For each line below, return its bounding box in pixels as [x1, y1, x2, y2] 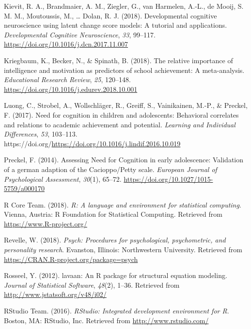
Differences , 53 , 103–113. [4, 129, 78, 139]
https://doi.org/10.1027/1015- [124, 173, 213, 184]
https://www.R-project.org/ [4, 218, 87, 228]
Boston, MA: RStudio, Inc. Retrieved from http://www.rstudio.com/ [4, 315, 209, 325]
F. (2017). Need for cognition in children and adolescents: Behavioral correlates [4, 109, 239, 120]
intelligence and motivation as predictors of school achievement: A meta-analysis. [4, 65, 245, 75]
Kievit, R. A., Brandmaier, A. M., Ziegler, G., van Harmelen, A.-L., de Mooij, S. [4, 1, 244, 11]
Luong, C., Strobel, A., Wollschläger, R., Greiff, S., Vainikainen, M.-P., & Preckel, [4, 100, 248, 110]
